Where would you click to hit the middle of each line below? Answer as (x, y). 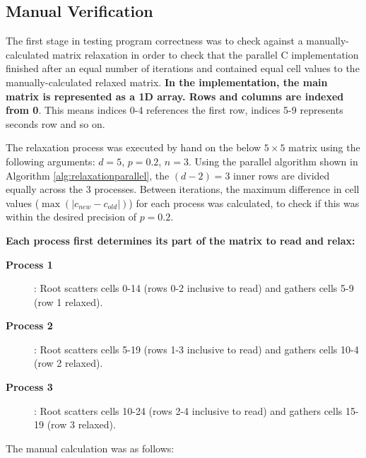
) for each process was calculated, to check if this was (244, 202)
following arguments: (51, 161)
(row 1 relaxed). (69, 301)
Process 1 (29, 264)
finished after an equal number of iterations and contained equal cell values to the (183, 68)
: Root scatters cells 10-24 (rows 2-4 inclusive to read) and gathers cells (188, 410)
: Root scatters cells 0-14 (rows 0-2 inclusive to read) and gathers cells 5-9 (194, 288)
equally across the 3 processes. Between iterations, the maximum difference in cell (183, 189)
